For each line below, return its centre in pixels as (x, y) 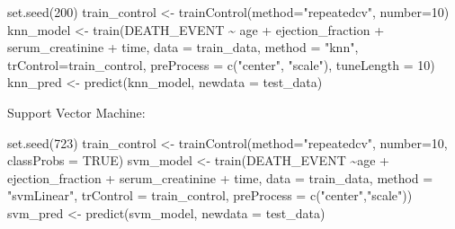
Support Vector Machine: (76, 112)
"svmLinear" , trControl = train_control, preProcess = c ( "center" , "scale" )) (210, 195)
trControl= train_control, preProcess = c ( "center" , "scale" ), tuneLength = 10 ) (221, 64)
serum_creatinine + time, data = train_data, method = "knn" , (183, 47)
